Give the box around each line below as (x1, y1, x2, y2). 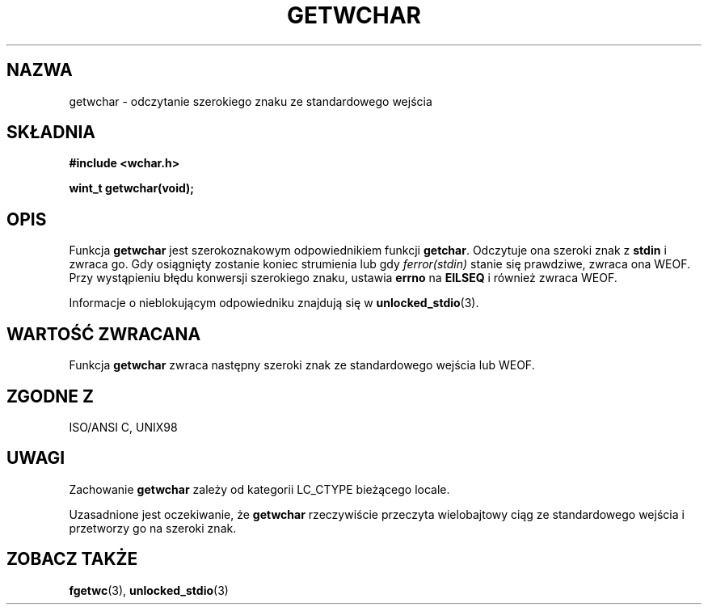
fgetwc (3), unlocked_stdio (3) (69, 583, 229, 597)
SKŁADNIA (6, 122, 95, 143)
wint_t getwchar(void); (69, 181, 195, 196)
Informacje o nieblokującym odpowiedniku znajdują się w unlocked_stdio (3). (69, 296, 479, 310)
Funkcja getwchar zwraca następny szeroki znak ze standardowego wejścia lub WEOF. (69, 358, 535, 373)
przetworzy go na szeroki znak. (69, 520, 237, 535)
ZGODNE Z (6, 386, 95, 407)
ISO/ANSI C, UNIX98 (69, 419, 178, 434)
